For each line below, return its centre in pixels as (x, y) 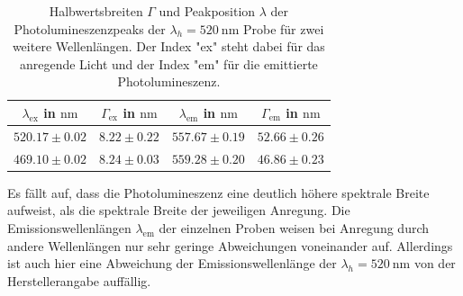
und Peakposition (207, 11)
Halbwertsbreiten (96, 11)
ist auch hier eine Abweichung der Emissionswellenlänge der (172, 263)
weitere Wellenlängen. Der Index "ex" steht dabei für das (168, 46)
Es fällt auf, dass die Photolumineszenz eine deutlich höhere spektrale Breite (218, 192)
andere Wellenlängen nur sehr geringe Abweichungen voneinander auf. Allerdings (230, 245)
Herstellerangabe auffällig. (79, 280)
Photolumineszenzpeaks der (90, 28)
